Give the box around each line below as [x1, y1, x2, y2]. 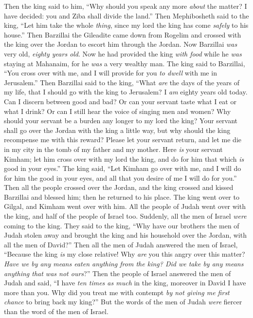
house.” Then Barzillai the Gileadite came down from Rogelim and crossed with [4, 29, 241, 39]
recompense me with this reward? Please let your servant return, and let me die [4, 134, 241, 145]
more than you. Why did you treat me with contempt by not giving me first [4, 287, 230, 297]
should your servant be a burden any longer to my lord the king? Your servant [4, 115, 238, 126]
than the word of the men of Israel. [4, 306, 108, 316]
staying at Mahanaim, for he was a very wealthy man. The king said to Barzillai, [4, 58, 245, 68]
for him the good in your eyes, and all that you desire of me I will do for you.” [4, 172, 237, 183]
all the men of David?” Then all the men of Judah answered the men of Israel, [4, 239, 238, 249]
